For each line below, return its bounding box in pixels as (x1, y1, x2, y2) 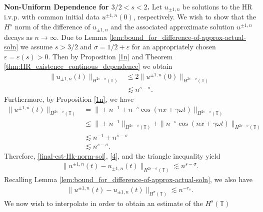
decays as (4, 31, 32, 42)
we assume (20, 41, 53, 52)
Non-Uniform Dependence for (4, 1, 109, 11)
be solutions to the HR (182, 1, 252, 11)
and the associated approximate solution (110, 21, 234, 32)
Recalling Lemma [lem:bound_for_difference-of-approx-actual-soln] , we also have (4, 174, 252, 185)
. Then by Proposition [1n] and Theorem (48, 51, 173, 61)
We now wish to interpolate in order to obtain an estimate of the (4, 198, 203, 208)
